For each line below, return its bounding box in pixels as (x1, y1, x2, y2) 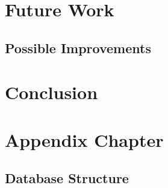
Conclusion (5, 80, 98, 105)
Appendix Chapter (5, 127, 164, 152)
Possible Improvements (5, 38, 151, 57)
